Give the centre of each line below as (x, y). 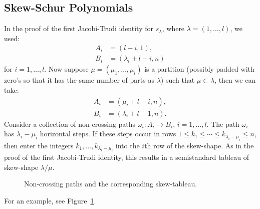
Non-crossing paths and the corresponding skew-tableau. (111, 184)
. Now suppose (66, 69)
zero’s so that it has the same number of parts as (79, 80)
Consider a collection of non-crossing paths (70, 124)
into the (127, 145)
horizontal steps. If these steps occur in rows (108, 134)
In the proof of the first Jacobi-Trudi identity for (79, 28)
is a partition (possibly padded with (199, 69)
